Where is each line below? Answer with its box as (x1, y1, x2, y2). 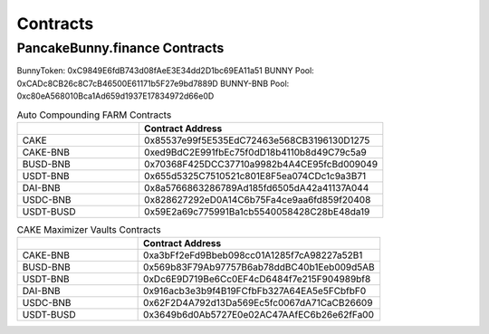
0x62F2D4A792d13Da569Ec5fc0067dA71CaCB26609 (143, 297, 373, 310)
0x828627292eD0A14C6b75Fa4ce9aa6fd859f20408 (143, 193, 371, 205)
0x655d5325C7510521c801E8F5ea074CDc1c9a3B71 (143, 169, 367, 182)
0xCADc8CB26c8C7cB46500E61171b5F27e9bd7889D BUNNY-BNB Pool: (16, 78, 290, 89)
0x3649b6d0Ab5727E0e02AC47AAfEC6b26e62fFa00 (143, 309, 375, 321)
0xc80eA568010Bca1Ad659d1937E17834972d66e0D (16, 91, 215, 101)
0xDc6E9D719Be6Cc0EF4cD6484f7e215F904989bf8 (143, 272, 371, 285)
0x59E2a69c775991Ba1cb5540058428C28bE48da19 (143, 205, 370, 217)
